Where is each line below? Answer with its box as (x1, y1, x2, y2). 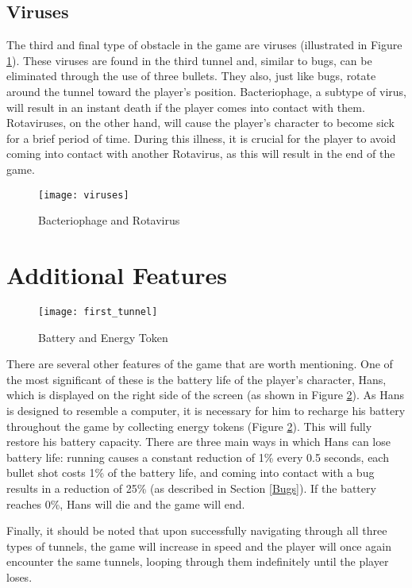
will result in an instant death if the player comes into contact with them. (6, 98, 365, 115)
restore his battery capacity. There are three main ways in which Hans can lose (6, 433, 391, 450)
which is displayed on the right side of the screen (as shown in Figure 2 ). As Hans (6, 386, 405, 403)
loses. (6, 568, 33, 585)
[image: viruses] (38, 189, 129, 201)
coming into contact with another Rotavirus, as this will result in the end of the (6, 145, 395, 162)
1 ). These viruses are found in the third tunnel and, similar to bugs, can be (6, 52, 372, 68)
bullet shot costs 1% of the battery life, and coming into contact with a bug (6, 464, 375, 481)
